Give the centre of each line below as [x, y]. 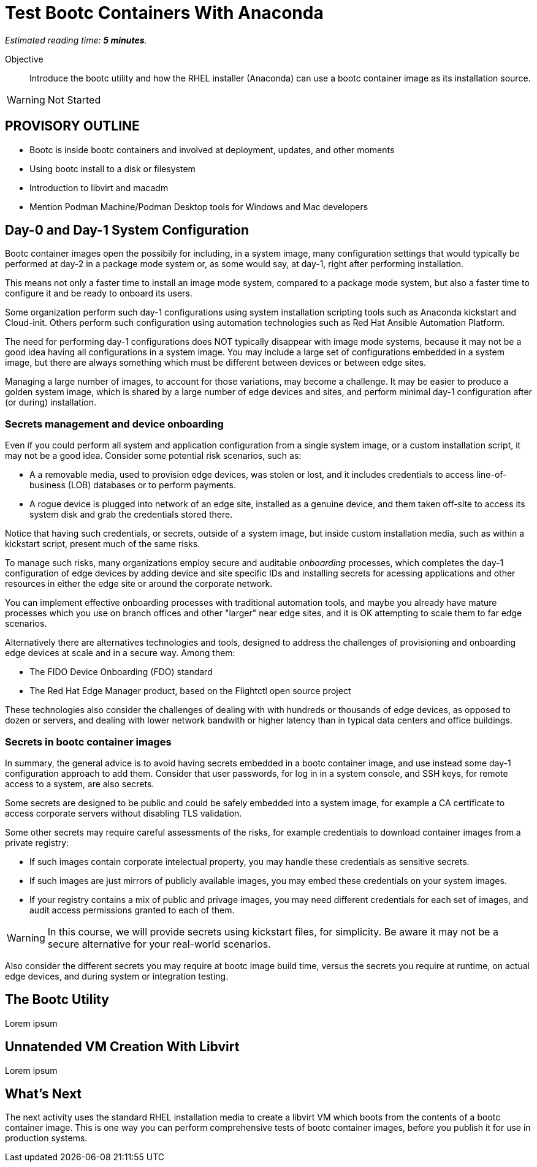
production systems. [46, 1138]
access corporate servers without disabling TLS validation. [124, 813]
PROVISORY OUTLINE [72, 126]
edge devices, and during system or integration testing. [117, 976]
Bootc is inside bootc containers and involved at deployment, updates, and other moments [212, 149]
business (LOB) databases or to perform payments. [133, 485]
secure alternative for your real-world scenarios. [159, 944]
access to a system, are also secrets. [80, 784]
